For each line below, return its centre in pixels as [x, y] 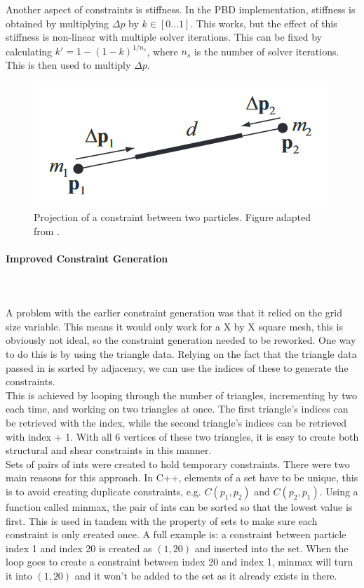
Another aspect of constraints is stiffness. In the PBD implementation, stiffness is [181, 9]
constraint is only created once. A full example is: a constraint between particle [176, 534]
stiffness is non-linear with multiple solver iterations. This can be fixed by [164, 37]
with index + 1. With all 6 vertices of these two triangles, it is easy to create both [182, 436]
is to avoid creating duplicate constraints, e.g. [103, 491]
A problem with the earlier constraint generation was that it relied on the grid [174, 313]
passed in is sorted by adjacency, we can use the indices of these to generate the [177, 367]
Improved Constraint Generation [87, 258]
